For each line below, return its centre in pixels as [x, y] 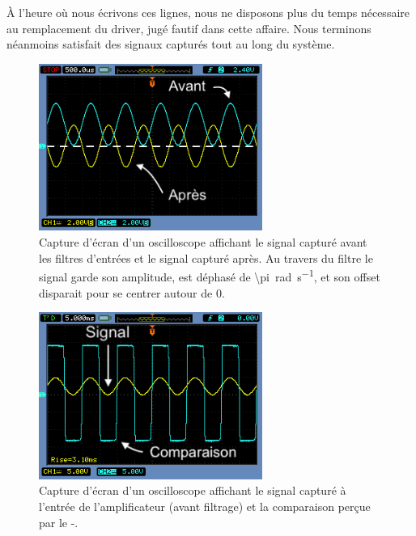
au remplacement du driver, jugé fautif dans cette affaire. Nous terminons [189, 28]
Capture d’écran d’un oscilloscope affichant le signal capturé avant [203, 242]
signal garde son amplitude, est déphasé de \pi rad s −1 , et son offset [210, 275]
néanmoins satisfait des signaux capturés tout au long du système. [171, 44]
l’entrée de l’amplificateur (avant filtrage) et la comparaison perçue [205, 506]
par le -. [59, 522]
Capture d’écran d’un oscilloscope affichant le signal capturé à [193, 490]
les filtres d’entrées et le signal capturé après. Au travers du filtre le [206, 257]
